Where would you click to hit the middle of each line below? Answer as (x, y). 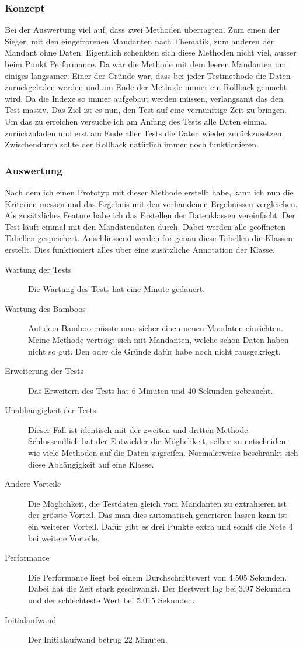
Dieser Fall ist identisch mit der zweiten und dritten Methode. (139, 429)
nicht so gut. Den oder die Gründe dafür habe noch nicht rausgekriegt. (154, 351)
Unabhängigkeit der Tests (50, 410)
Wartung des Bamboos (45, 308)
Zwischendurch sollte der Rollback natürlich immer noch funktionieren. (132, 144)
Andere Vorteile (33, 484)
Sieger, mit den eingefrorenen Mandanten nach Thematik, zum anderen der (140, 41)
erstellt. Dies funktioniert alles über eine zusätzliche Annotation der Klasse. (140, 249)
